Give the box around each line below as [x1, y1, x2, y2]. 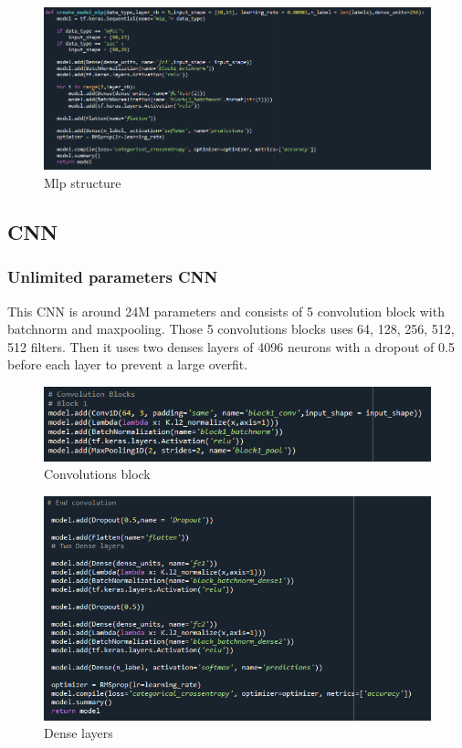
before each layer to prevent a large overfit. [7, 355, 248, 374]
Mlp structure [44, 173, 121, 192]
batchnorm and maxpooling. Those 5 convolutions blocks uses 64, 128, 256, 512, [7, 319, 455, 338]
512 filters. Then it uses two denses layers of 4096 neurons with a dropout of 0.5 [7, 337, 455, 356]
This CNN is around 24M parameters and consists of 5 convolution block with [7, 301, 445, 320]
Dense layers [44, 723, 113, 743]
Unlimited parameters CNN [7, 265, 218, 288]
